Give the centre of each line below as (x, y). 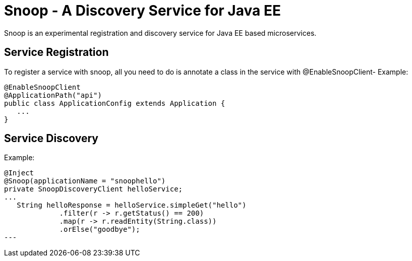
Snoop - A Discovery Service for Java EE (142, 11)
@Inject (19, 173)
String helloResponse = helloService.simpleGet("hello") (132, 205)
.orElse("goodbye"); (100, 230)
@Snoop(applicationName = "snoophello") (85, 181)
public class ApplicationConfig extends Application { (115, 103)
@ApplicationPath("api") (53, 95)
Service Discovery (51, 139)
